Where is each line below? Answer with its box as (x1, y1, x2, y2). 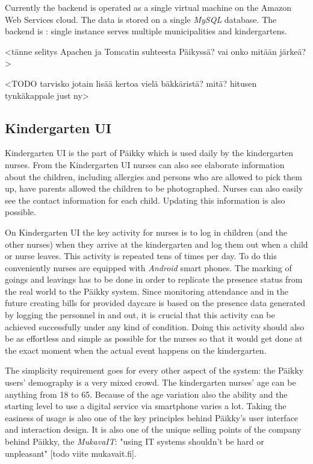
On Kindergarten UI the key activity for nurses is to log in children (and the (5, 225, 288, 238)
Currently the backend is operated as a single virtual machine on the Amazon (5, 1, 291, 13)
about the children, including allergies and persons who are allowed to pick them (5, 170, 302, 183)
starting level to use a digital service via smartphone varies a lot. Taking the (5, 400, 287, 412)
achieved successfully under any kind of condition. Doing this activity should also (5, 320, 305, 333)
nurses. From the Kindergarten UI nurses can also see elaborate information (5, 158, 285, 171)
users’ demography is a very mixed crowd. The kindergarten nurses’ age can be (5, 376, 296, 389)
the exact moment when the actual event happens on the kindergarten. (5, 343, 267, 356)
